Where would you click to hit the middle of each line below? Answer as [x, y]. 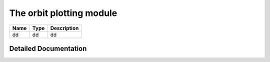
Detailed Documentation [48, 48]
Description [64, 28]
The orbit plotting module [63, 13]
